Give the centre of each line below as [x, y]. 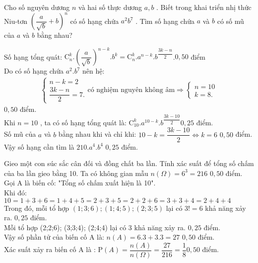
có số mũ [230, 21]
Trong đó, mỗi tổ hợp [37, 208]
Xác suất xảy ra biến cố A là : [50, 249]
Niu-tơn [16, 21]
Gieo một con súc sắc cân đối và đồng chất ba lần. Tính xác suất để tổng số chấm [129, 163]
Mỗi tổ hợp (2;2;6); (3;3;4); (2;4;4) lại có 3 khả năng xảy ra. [95, 227]
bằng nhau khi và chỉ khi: [97, 134]
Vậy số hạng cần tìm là [39, 146]
